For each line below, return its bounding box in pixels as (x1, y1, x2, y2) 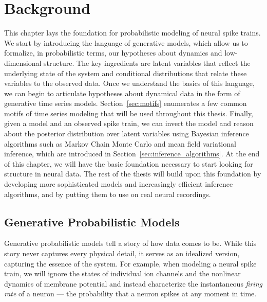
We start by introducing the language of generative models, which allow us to (4, 37, 248, 48)
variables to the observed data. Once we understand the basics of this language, (4, 78, 255, 88)
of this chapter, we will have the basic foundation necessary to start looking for (4, 158, 253, 169)
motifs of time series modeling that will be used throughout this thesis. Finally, (4, 108, 254, 118)
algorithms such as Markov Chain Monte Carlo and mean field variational (4, 138, 236, 149)
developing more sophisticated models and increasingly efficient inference (4, 179, 233, 189)
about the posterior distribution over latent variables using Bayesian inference (4, 128, 249, 139)
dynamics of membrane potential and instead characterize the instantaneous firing (4, 278, 262, 289)
